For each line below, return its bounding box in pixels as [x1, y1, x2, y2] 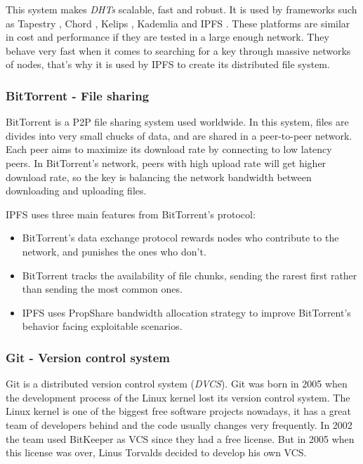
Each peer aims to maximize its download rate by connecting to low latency [6, 142, 332, 157]
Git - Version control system [6, 348, 170, 366]
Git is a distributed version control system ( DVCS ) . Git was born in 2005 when [6, 376, 348, 391]
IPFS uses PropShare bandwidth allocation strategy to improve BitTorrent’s [22, 305, 351, 319]
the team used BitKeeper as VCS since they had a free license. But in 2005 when [6, 431, 355, 446]
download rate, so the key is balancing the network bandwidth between [6, 169, 312, 184]
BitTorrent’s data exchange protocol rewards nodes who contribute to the [22, 230, 339, 245]
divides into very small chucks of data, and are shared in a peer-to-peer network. [6, 128, 352, 142]
